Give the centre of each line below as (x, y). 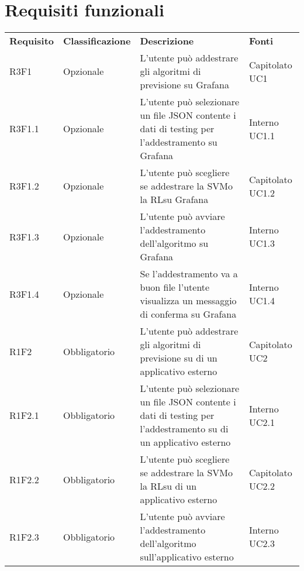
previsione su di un (179, 358)
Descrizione (167, 41)
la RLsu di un (168, 486)
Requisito (32, 41)
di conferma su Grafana (188, 314)
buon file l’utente (175, 287)
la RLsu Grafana (174, 199)
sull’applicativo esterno (187, 557)
